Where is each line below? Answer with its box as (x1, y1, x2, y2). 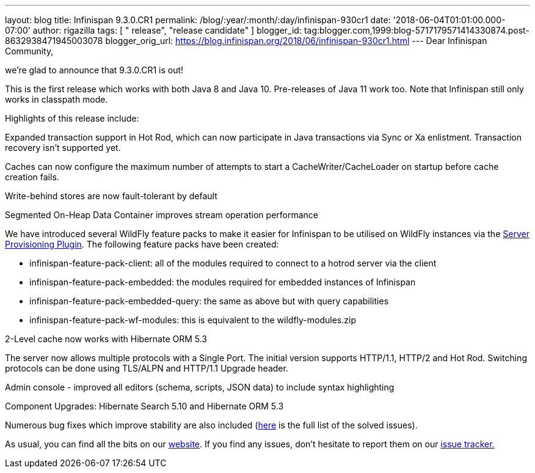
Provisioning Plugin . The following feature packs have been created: (5, 239, 279, 249)
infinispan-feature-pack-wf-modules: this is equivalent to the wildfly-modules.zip (29, 315, 356, 325)
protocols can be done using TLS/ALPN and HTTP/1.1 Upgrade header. (5, 363, 288, 373)
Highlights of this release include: (5, 113, 139, 123)
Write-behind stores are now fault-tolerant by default (5, 191, 217, 201)
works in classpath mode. (5, 94, 108, 105)
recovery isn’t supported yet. (5, 142, 121, 153)
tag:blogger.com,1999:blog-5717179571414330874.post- (304, 25, 530, 35)
